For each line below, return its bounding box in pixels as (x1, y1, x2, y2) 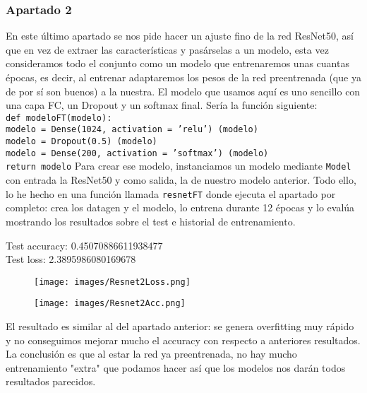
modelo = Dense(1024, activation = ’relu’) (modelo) (6, 124, 258, 135)
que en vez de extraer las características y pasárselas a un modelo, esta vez (6, 42, 329, 57)
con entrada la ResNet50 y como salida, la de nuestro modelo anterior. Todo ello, (6, 172, 356, 187)
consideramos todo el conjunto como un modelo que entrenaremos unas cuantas (6, 56, 349, 71)
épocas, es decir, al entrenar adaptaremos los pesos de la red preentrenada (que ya (6, 70, 361, 84)
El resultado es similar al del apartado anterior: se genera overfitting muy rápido (6, 319, 354, 333)
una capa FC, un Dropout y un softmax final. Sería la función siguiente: (6, 98, 318, 112)
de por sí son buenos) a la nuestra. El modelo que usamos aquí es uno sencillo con (6, 83, 361, 98)
